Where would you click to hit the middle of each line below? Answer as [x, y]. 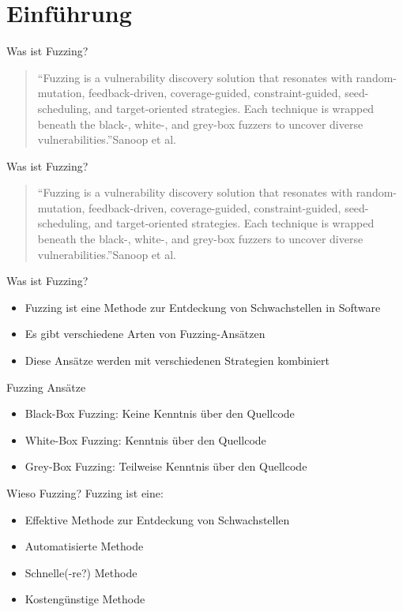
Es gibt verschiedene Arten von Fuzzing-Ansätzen [145, 334]
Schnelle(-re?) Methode [81, 572]
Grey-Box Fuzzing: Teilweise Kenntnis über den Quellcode [166, 466]
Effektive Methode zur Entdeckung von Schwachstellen [157, 519]
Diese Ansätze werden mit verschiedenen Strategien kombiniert [177, 360]
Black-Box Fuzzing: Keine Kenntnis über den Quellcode [160, 413]
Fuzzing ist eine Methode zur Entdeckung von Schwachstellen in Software [203, 307]
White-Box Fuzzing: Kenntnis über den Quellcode [145, 439]
